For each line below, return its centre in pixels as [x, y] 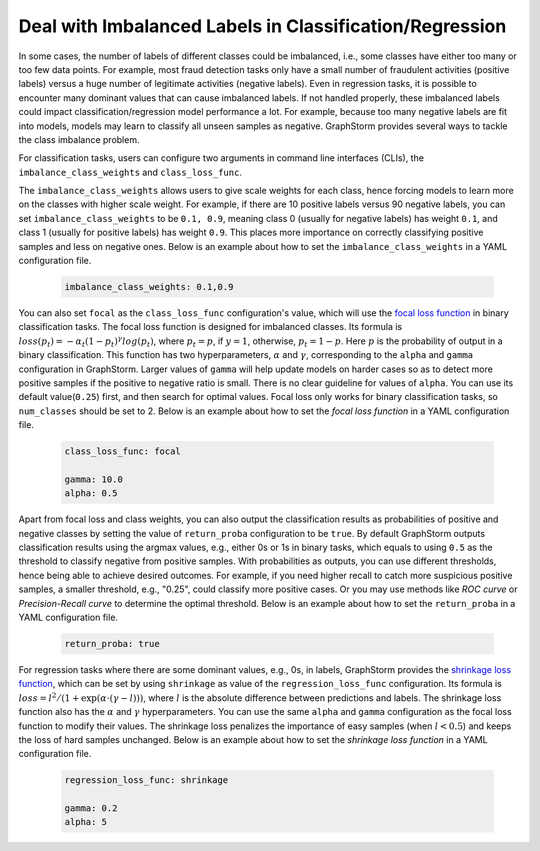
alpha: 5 [86, 822]
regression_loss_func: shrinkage [146, 780]
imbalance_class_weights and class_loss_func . [130, 172]
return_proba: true [112, 643]
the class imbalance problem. [79, 139]
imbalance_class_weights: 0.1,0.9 [149, 286]
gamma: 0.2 [91, 808]
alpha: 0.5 [91, 493]
